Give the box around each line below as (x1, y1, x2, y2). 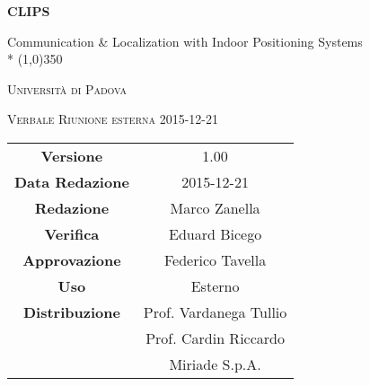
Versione (40, 145, 103, 166)
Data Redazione (14, 171, 129, 192)
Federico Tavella (163, 249, 267, 270)
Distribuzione (22, 301, 120, 322)
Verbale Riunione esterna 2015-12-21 (7, 110, 218, 128)
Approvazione (22, 249, 121, 270)
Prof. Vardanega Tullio (143, 301, 287, 322)
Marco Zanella (170, 197, 260, 218)
